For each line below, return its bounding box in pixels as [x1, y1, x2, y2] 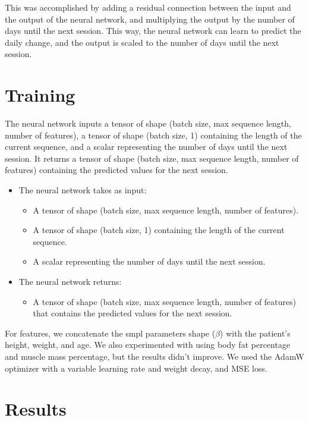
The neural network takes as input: [18, 184, 147, 196]
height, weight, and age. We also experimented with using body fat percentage [5, 338, 291, 351]
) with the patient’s [220, 326, 291, 339]
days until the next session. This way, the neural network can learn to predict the [5, 24, 301, 37]
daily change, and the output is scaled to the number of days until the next [5, 36, 279, 48]
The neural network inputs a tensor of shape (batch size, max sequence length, [5, 117, 291, 130]
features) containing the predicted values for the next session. [5, 164, 228, 176]
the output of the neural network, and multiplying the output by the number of [5, 12, 295, 25]
